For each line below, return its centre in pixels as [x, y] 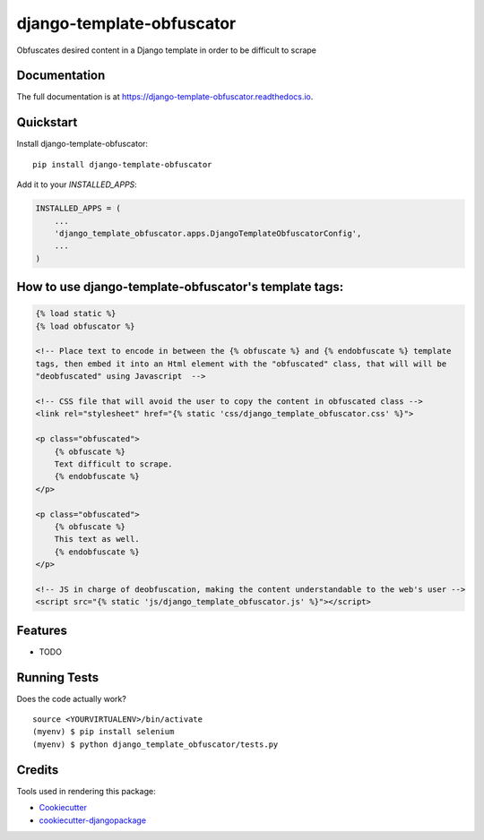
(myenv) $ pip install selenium [104, 732]
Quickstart [47, 122]
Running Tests [57, 677]
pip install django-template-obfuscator [122, 164]
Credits [38, 770]
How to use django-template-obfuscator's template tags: [180, 287]
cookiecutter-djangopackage [93, 820]
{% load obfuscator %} [85, 326]
